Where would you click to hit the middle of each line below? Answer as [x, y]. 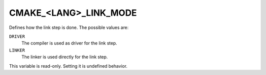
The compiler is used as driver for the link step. [69, 43]
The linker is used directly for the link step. [65, 57]
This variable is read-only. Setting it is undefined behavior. [68, 66]
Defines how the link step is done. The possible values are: [69, 27]
